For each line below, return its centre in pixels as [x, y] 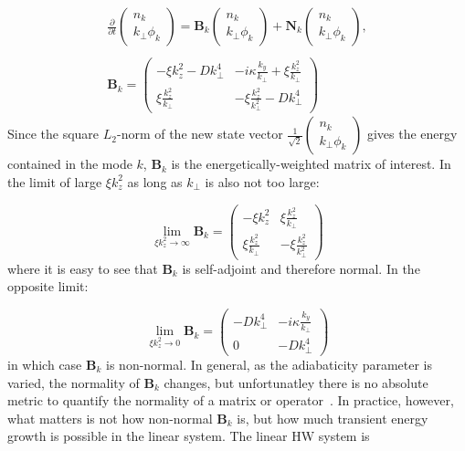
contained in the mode [70, 164]
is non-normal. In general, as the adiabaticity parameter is [269, 364]
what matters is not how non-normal [110, 418]
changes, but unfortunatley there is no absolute [296, 382]
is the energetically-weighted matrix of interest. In [311, 164]
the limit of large [55, 181]
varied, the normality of [74, 382]
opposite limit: [48, 286]
